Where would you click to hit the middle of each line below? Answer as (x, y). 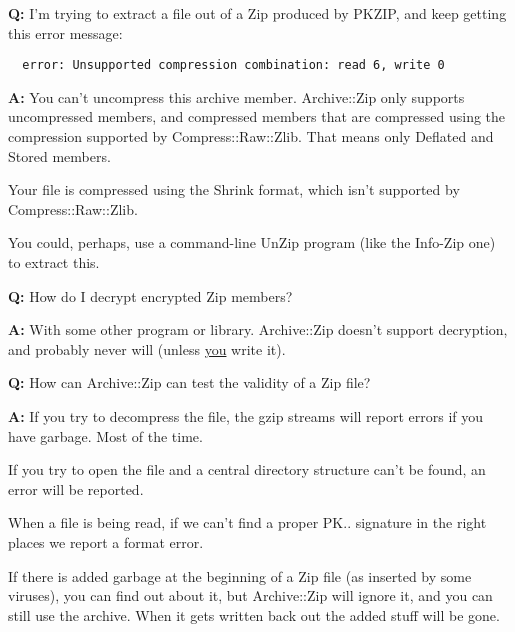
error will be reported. (76, 488)
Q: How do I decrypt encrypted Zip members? (150, 295)
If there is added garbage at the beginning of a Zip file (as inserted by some (240, 575)
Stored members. (59, 155)
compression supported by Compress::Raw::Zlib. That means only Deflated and (251, 136)
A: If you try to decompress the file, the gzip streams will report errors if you (246, 415)
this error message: (65, 32)
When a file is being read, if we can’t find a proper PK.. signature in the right (247, 522)
